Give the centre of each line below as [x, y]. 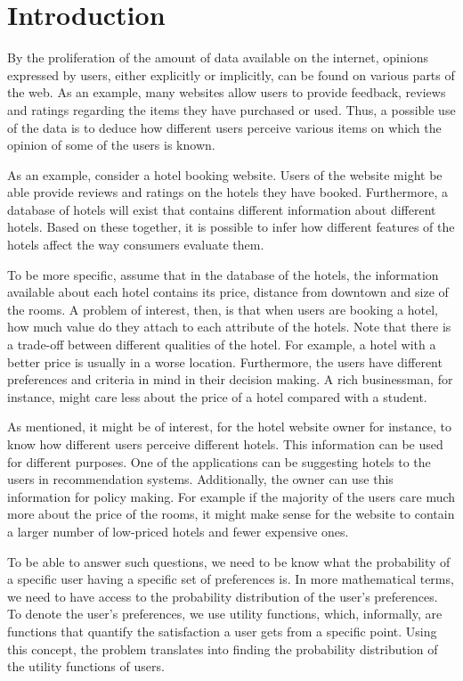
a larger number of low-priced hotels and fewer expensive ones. [178, 531]
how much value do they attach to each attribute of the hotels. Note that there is [229, 327]
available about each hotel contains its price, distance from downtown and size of [228, 292]
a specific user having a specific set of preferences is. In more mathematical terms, [231, 579]
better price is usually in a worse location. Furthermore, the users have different [225, 361]
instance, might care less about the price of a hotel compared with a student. [217, 396]
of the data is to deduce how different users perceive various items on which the [224, 127]
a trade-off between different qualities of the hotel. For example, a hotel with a [222, 345]
